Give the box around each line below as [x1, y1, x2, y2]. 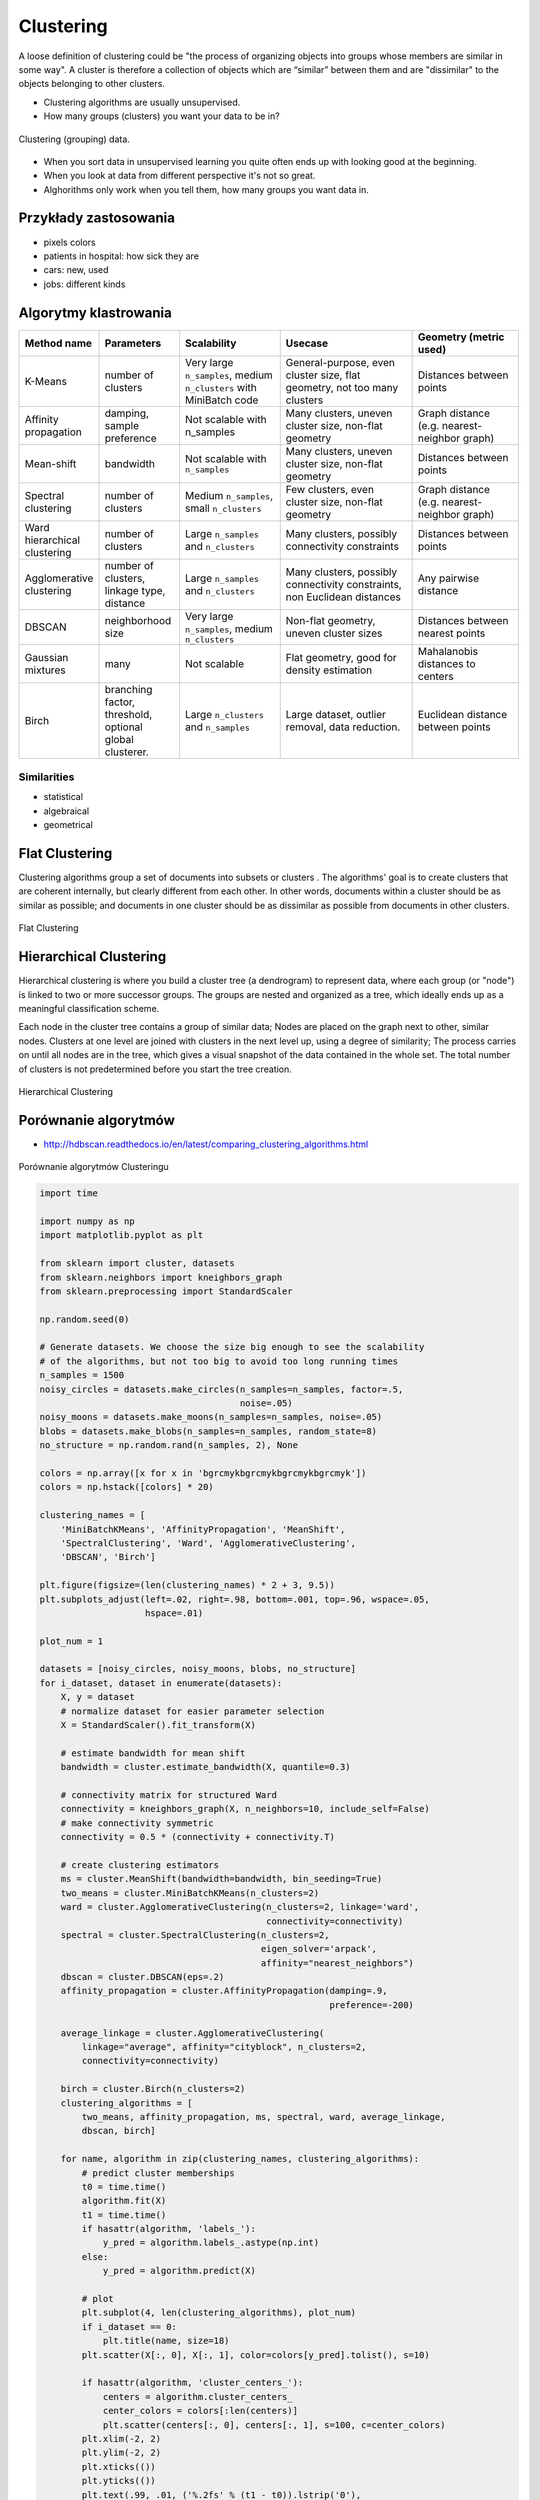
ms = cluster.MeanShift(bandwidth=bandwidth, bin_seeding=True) [60, 1873, 383, 1885]
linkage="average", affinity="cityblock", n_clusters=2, [81, 2041, 367, 2053]
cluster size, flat [285, 368, 361, 382]
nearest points [417, 626, 486, 640]
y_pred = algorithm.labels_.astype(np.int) [102, 2237, 320, 2249]
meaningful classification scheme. [18, 1002, 160, 1014]
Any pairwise [417, 571, 480, 585]
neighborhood [104, 614, 172, 628]
